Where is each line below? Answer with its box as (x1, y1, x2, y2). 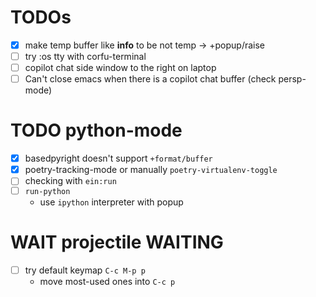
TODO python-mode (10, 119, 183, 142)
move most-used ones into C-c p (39, 276, 176, 288)
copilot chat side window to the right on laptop (24, 62, 217, 74)
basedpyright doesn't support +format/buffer (24, 152, 213, 165)
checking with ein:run (24, 175, 117, 187)
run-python (24, 187, 71, 197)
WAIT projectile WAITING (10, 231, 224, 254)
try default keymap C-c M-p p (24, 264, 146, 276)
